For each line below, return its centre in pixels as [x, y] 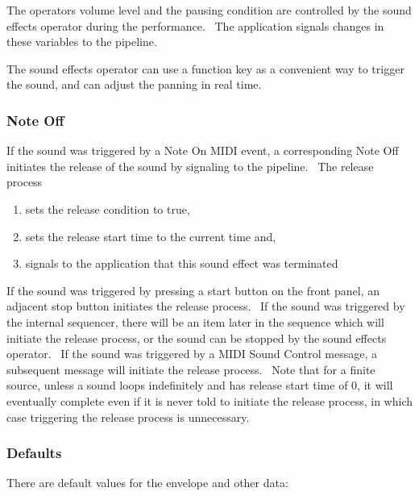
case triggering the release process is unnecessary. [128, 417]
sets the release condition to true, [108, 208]
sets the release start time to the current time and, [151, 236]
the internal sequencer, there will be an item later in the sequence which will [195, 321]
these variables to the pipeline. [82, 42]
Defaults [34, 453]
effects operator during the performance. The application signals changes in [195, 25]
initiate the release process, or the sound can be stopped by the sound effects [197, 338]
